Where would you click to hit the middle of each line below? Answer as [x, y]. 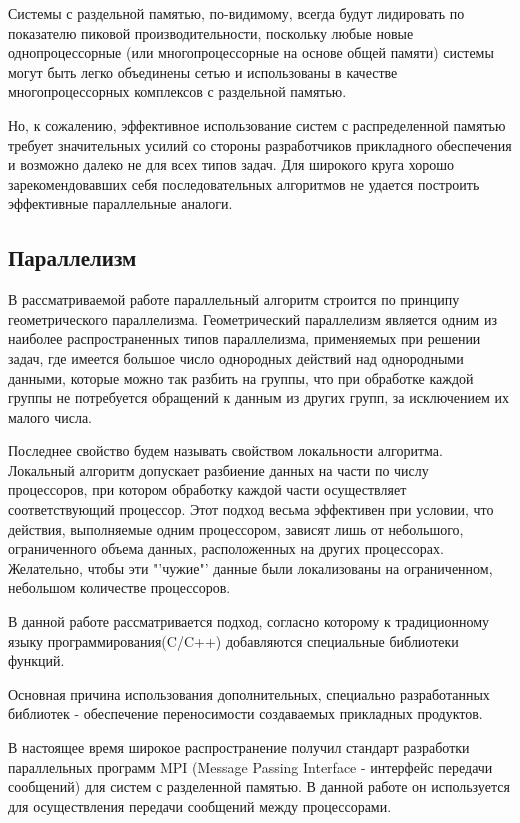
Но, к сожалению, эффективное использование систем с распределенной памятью [257, 124]
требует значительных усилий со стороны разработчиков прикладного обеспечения [260, 144]
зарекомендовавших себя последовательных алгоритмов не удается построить [244, 183]
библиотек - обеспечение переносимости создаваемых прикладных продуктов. [245, 713]
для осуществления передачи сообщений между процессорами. [200, 805]
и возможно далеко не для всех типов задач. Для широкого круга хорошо [231, 164]
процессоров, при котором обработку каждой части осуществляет [207, 489]
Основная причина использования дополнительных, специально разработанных [249, 693]
